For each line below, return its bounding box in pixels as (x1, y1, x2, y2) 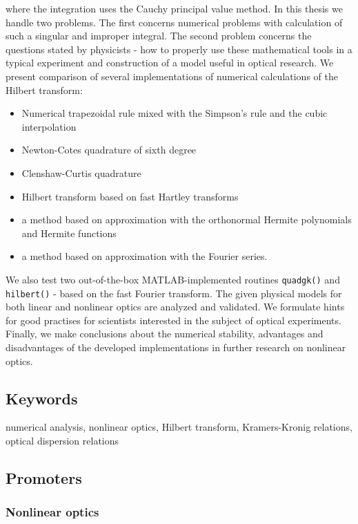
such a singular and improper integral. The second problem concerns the (6, 28, 312, 43)
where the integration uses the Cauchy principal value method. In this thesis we (6, 1, 343, 15)
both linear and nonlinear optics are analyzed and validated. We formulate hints (6, 299, 345, 314)
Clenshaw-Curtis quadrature (21, 165, 141, 180)
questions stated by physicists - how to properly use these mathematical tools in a (6, 41, 352, 56)
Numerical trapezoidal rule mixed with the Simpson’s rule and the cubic (21, 106, 328, 120)
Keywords (6, 387, 78, 409)
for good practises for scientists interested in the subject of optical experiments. (6, 312, 341, 327)
